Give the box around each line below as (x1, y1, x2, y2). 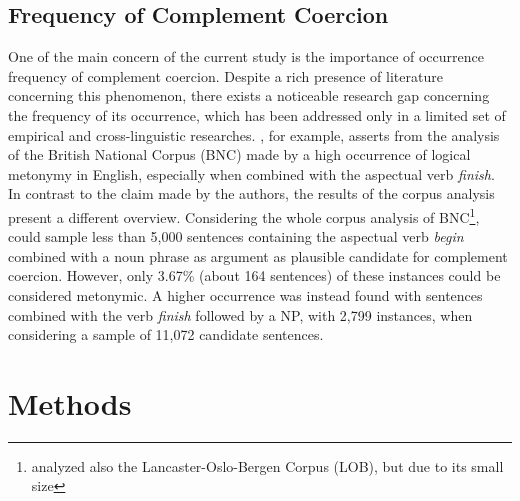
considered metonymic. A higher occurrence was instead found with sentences (8, 284, 483, 305)
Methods (8, 382, 132, 423)
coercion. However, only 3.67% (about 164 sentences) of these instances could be (8, 265, 501, 286)
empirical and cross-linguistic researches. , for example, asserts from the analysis (8, 124, 500, 145)
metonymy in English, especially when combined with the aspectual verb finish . (8, 163, 495, 184)
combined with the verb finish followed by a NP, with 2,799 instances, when (8, 304, 473, 325)
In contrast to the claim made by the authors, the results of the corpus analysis (8, 183, 495, 204)
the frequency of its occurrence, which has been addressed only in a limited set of (8, 104, 506, 125)
